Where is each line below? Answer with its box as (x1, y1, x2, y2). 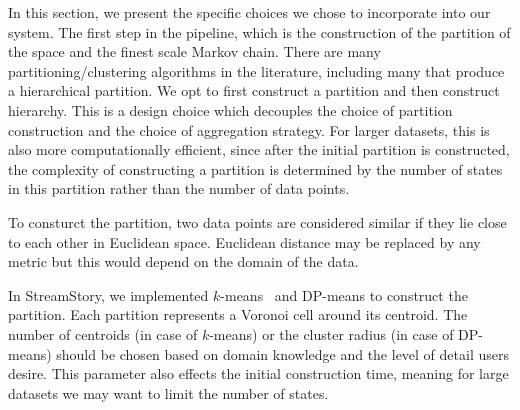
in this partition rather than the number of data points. (8, 178, 350, 199)
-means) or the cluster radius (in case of (209, 323, 454, 344)
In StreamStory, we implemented (8, 284, 209, 305)
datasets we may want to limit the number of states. (8, 382, 329, 403)
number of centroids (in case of (8, 323, 198, 344)
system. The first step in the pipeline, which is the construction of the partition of (8, 21, 511, 42)
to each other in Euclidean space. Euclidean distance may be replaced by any (8, 231, 481, 252)
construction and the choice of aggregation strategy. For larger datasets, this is (8, 119, 490, 140)
